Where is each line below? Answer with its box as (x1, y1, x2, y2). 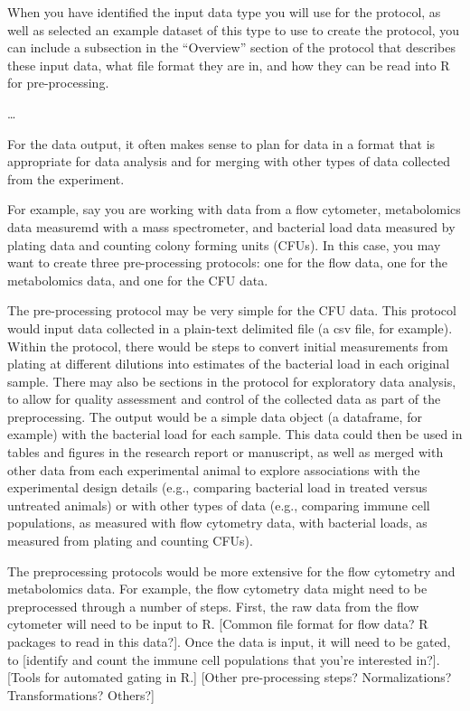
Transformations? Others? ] (7, 685, 155, 704)
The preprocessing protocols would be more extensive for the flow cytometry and (7, 561, 456, 580)
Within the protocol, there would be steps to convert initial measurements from (7, 336, 448, 355)
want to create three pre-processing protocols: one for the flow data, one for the (7, 253, 447, 272)
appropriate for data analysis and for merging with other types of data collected (7, 152, 451, 171)
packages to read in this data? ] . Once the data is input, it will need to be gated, (7, 632, 451, 650)
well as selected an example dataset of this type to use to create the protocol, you (7, 20, 460, 39)
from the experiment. (7, 169, 125, 188)
